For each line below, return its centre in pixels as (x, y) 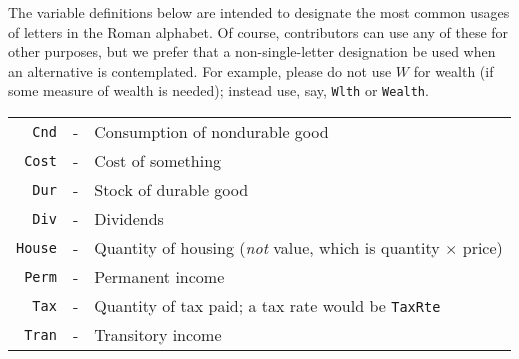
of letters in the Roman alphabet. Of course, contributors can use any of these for (258, 31)
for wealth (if (453, 70)
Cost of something (158, 161)
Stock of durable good (171, 190)
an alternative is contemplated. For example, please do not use (200, 70)
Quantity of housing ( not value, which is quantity (267, 248)
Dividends (129, 219)
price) (482, 248)
